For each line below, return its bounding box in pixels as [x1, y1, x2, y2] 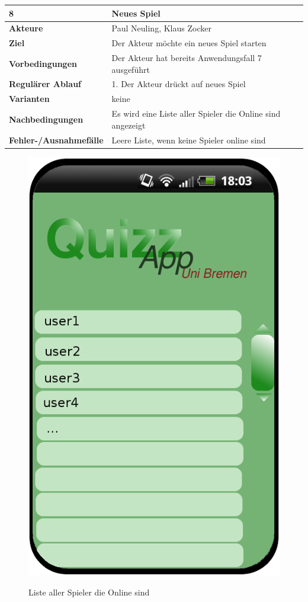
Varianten [9, 92, 50, 105]
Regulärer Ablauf [9, 78, 82, 90]
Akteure [9, 22, 43, 34]
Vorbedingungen [9, 57, 77, 69]
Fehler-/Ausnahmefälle [9, 133, 104, 146]
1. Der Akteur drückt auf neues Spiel [111, 78, 246, 90]
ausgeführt [111, 63, 150, 75]
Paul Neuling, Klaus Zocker [111, 22, 211, 34]
